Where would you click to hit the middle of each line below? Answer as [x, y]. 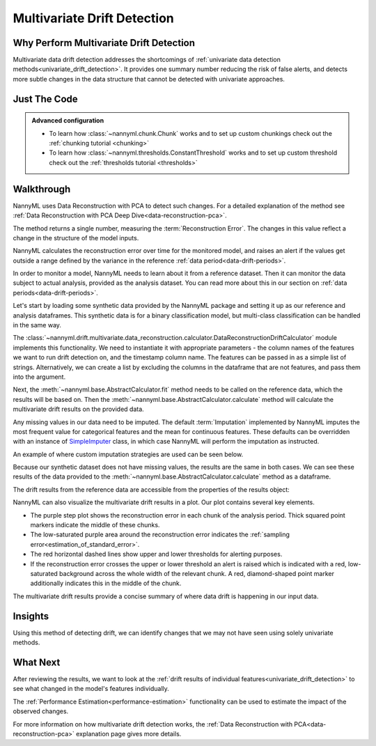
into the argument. [39, 377]
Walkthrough [42, 189]
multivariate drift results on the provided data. [78, 409]
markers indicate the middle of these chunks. [95, 525]
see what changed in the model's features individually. [91, 689]
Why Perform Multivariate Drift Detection [104, 43]
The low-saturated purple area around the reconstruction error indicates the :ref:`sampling [160, 535]
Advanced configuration [68, 121]
